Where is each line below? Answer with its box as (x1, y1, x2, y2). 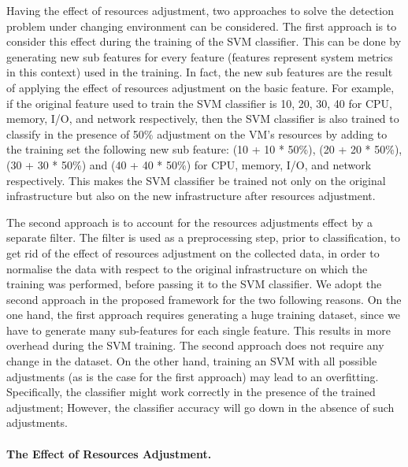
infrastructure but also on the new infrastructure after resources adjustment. (6, 187, 376, 204)
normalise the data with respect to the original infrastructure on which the (6, 260, 368, 276)
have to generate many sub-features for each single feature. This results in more (6, 321, 391, 338)
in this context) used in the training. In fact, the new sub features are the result (6, 64, 393, 80)
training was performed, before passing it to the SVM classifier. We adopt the (6, 276, 382, 292)
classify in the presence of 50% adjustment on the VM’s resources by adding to (6, 125, 388, 142)
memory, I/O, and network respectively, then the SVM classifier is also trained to (6, 110, 399, 127)
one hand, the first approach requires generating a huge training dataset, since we (6, 306, 400, 323)
